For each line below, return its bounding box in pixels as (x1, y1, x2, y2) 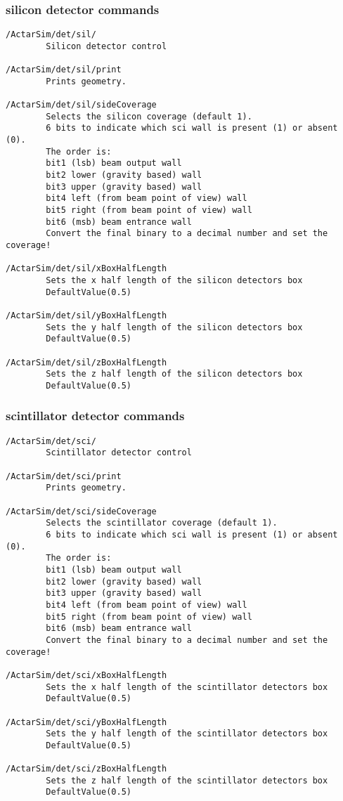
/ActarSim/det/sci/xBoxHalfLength (6, 670, 167, 680)
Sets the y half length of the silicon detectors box (46, 322, 303, 332)
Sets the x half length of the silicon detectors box (46, 275, 303, 285)
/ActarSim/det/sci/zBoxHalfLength (6, 764, 167, 774)
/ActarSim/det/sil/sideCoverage (6, 100, 157, 110)
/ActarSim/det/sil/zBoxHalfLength (6, 357, 167, 367)
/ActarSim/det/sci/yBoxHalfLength (6, 717, 167, 727)
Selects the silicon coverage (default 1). (46, 111, 252, 122)
